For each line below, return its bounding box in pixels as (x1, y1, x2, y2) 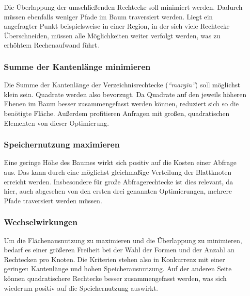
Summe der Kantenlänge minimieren (4, 60, 151, 72)
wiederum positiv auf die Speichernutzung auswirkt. (4, 282, 158, 293)
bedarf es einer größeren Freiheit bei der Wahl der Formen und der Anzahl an (4, 245, 235, 255)
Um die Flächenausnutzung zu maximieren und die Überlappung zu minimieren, (4, 235, 242, 245)
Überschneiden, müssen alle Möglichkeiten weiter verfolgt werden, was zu (4, 30, 220, 40)
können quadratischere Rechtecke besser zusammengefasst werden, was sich (4, 273, 227, 283)
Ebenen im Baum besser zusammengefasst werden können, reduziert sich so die (4, 99, 239, 109)
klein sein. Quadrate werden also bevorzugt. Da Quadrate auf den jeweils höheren (4, 89, 247, 99)
